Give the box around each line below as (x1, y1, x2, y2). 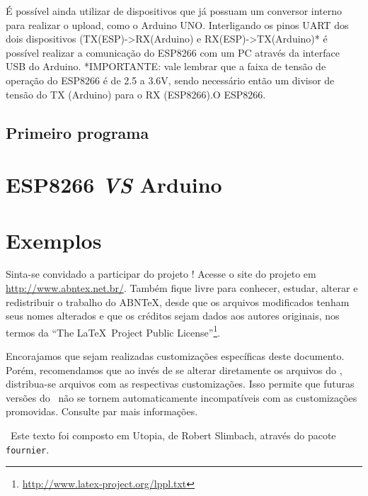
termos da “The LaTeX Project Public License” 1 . (6, 322, 221, 339)
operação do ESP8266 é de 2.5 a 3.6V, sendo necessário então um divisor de (6, 72, 335, 87)
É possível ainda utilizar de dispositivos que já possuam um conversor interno (6, 4, 343, 18)
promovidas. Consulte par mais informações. (6, 404, 198, 419)
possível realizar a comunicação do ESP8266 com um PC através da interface (6, 45, 340, 60)
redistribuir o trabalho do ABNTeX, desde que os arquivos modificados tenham (6, 294, 350, 309)
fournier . (6, 441, 50, 456)
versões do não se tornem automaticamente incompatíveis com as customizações (6, 390, 357, 405)
